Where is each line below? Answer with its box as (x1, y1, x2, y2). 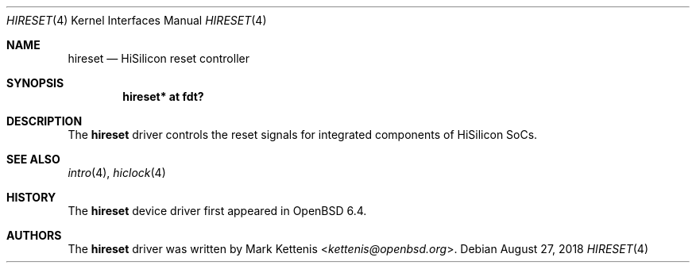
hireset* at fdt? (122, 90, 204, 103)
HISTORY (6, 190, 56, 204)
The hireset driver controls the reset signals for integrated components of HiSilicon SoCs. (68, 128, 538, 141)
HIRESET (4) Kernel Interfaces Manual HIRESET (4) (6, 13, 267, 27)
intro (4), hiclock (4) (68, 166, 166, 179)
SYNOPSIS (6, 76, 64, 90)
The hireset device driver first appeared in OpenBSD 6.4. (68, 204, 367, 217)
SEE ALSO (6, 152, 60, 166)
